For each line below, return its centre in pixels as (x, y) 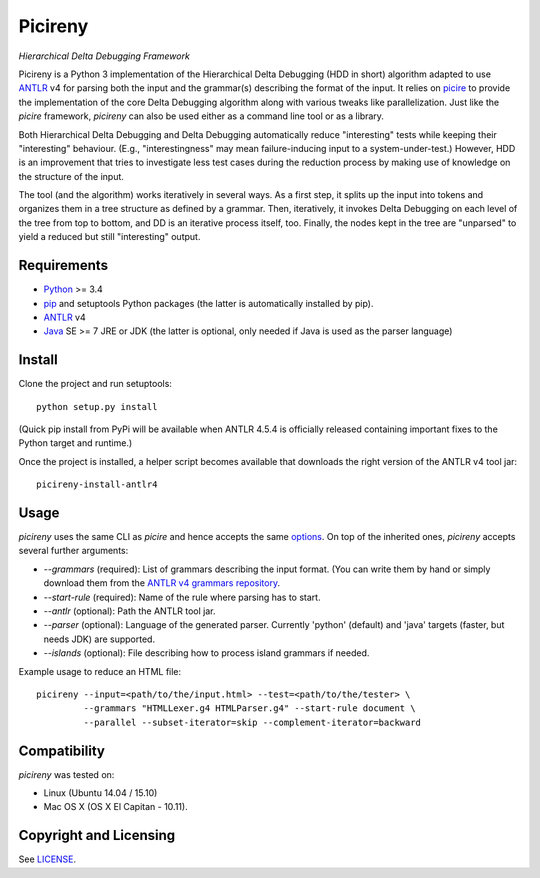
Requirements (63, 265)
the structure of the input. (71, 176)
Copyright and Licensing (97, 835)
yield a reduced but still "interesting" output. (109, 237)
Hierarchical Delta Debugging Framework (104, 56)
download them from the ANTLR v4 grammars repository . (161, 583)
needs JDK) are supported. (99, 639)
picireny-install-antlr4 (97, 484)
